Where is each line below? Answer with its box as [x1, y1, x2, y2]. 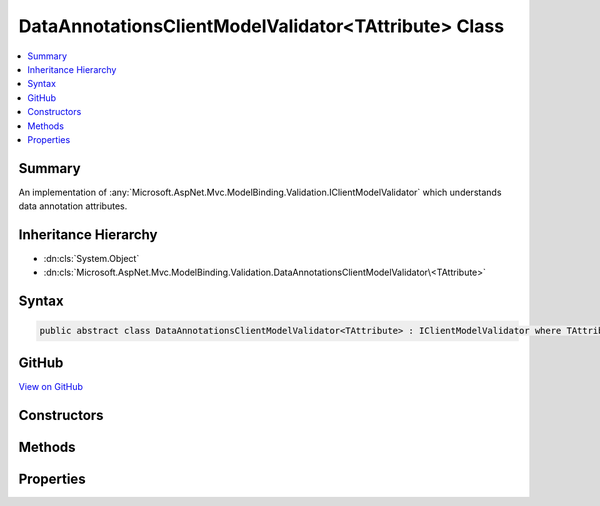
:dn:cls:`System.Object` [43, 253, 140, 265]
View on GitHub [18, 380, 84, 392]
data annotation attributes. [18, 200, 128, 212]
